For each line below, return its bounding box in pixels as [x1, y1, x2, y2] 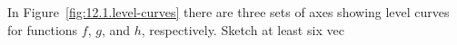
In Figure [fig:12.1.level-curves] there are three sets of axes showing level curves [7, 3, 450, 21]
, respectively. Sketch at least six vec [141, 20, 344, 39]
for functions [7, 20, 78, 39]
